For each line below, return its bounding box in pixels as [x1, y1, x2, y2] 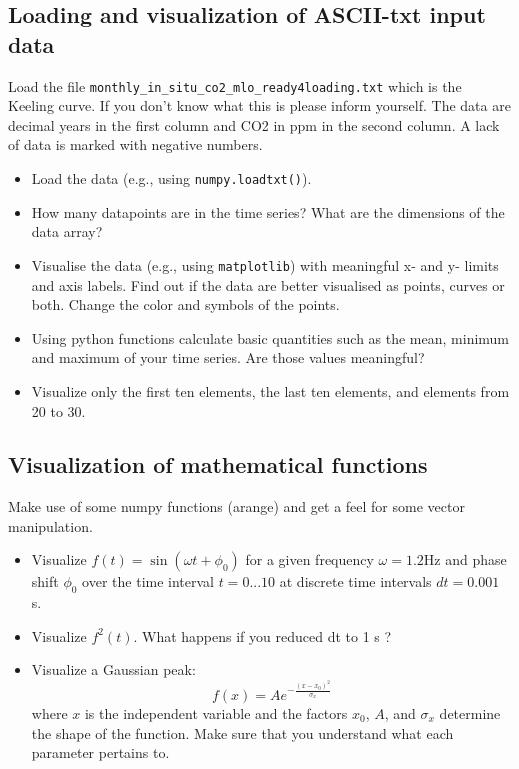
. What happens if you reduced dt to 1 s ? [133, 625, 392, 646]
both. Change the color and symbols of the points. [31, 294, 340, 315]
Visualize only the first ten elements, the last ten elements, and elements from [31, 380, 510, 401]
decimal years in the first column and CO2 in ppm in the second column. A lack [8, 114, 500, 135]
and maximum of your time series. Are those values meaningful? [31, 347, 425, 368]
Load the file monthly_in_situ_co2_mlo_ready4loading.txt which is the [8, 75, 462, 96]
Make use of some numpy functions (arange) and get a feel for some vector [8, 496, 465, 517]
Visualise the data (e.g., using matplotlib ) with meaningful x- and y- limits [31, 254, 499, 275]
